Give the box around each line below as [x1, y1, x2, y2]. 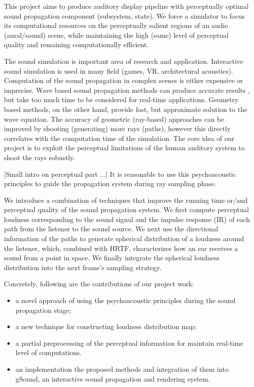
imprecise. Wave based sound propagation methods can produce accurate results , [4, 84, 250, 95]
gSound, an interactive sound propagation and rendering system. [15, 373, 210, 384]
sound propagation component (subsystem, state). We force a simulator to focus [4, 10, 245, 21]
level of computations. [15, 347, 82, 358]
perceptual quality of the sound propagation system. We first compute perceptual [4, 204, 249, 215]
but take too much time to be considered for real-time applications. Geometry [4, 94, 239, 105]
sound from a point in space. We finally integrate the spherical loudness [4, 252, 220, 263]
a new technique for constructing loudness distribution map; [15, 321, 197, 332]
